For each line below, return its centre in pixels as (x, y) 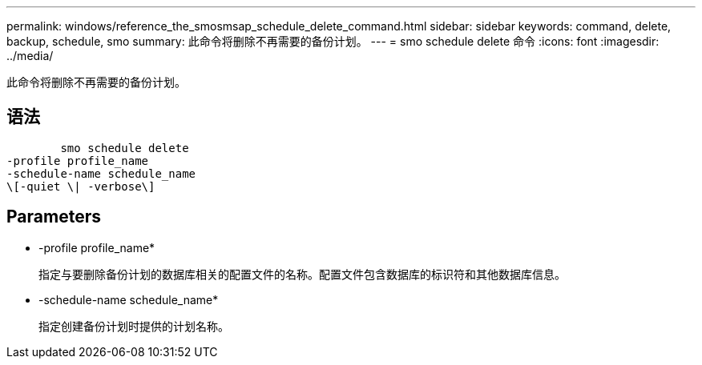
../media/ (30, 56)
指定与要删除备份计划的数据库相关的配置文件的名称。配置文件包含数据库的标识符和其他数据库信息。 (302, 274)
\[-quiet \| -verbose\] (81, 186)
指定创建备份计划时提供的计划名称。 (134, 326)
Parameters (54, 217)
